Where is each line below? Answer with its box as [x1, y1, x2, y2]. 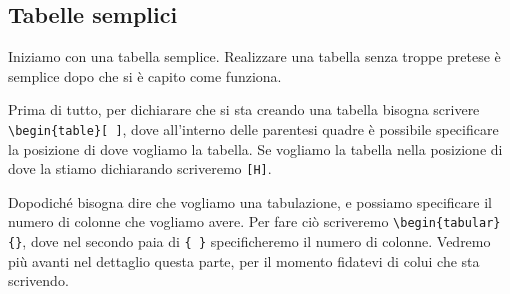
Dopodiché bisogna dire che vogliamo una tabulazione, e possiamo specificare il [8, 191, 492, 212]
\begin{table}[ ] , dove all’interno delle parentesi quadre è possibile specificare [8, 118, 499, 139]
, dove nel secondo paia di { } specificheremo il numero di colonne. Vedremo [22, 231, 491, 252]
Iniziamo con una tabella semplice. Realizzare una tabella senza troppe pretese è [8, 46, 501, 67]
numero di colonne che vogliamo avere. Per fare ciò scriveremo [8, 211, 389, 232]
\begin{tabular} [393, 216, 501, 231]
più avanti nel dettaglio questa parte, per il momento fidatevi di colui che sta [8, 250, 480, 271]
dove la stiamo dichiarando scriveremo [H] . [8, 158, 272, 179]
